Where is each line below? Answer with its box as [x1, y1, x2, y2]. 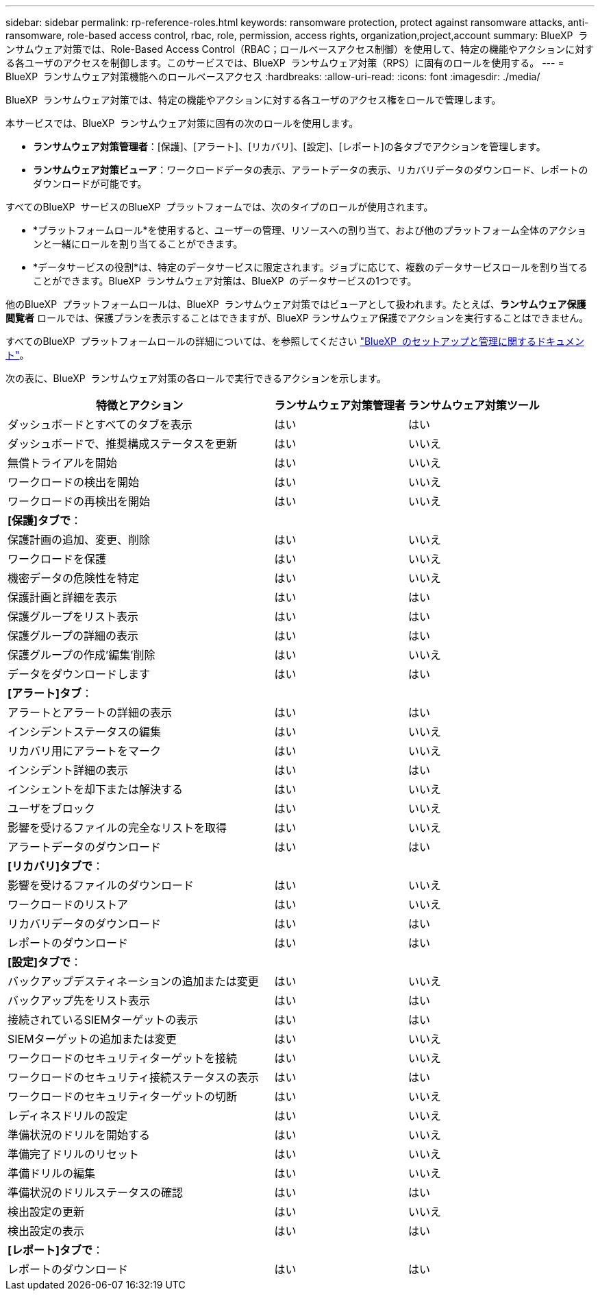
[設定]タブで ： [8, 955, 82, 969]
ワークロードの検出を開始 [8, 475, 140, 489]
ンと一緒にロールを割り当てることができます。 [33, 238, 243, 250]
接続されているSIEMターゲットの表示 [8, 1013, 199, 1027]
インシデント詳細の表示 [8, 763, 129, 777]
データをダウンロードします [8, 667, 151, 681]
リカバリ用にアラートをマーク [8, 744, 162, 758]
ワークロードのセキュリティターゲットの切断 [8, 1090, 238, 1103]
